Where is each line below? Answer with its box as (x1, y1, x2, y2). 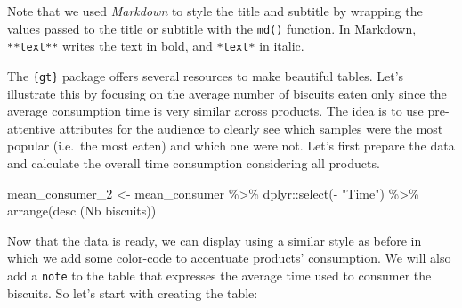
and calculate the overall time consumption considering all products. (7, 153, 380, 172)
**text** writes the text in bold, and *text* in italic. (7, 36, 304, 55)
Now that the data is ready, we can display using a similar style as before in (7, 231, 422, 249)
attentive (7, 118, 56, 137)
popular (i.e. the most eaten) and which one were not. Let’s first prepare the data (7, 136, 455, 155)
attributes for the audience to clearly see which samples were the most (59, 118, 443, 137)
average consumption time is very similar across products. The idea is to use (7, 101, 424, 120)
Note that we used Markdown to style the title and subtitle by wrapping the (7, 2, 423, 20)
